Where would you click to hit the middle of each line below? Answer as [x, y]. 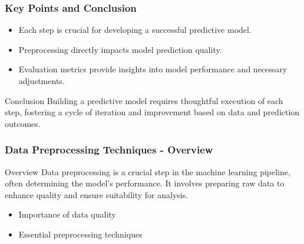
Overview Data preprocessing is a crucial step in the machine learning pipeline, [148, 171]
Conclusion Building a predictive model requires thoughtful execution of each [144, 100]
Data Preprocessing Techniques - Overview [109, 150]
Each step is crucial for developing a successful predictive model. [135, 30]
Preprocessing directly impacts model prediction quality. [120, 49]
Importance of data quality [67, 214]
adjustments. [42, 81]
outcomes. [23, 123]
